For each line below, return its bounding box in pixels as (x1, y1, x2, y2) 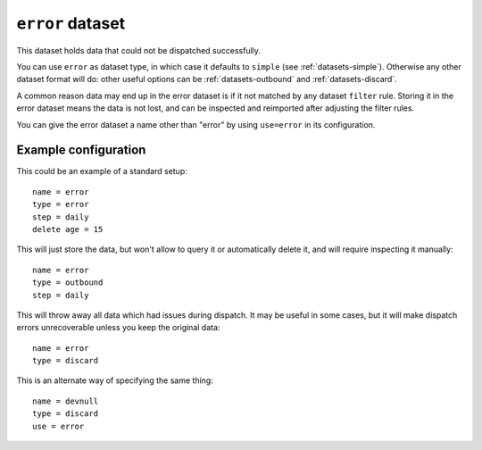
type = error (32, 199, 89, 210)
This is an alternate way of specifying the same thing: (16, 375, 213, 386)
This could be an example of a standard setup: (16, 166, 187, 177)
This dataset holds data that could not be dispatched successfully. (16, 45, 262, 55)
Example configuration (16, 143, 146, 158)
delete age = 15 (32, 224, 104, 234)
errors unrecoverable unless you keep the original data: (16, 322, 220, 333)
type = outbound (32, 278, 104, 287)
